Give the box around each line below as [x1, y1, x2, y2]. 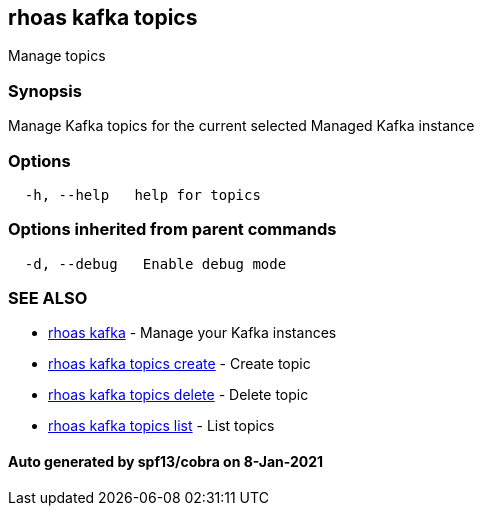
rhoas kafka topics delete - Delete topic [48, 386, 309, 404]
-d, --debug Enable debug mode [24, 255, 287, 272]
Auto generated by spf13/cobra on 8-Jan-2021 [8, 453, 324, 471]
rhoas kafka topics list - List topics [48, 417, 275, 435]
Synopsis [8, 80, 82, 101]
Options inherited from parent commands [8, 219, 337, 240]
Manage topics [8, 47, 106, 65]
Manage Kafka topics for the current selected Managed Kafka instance [8, 117, 475, 135]
